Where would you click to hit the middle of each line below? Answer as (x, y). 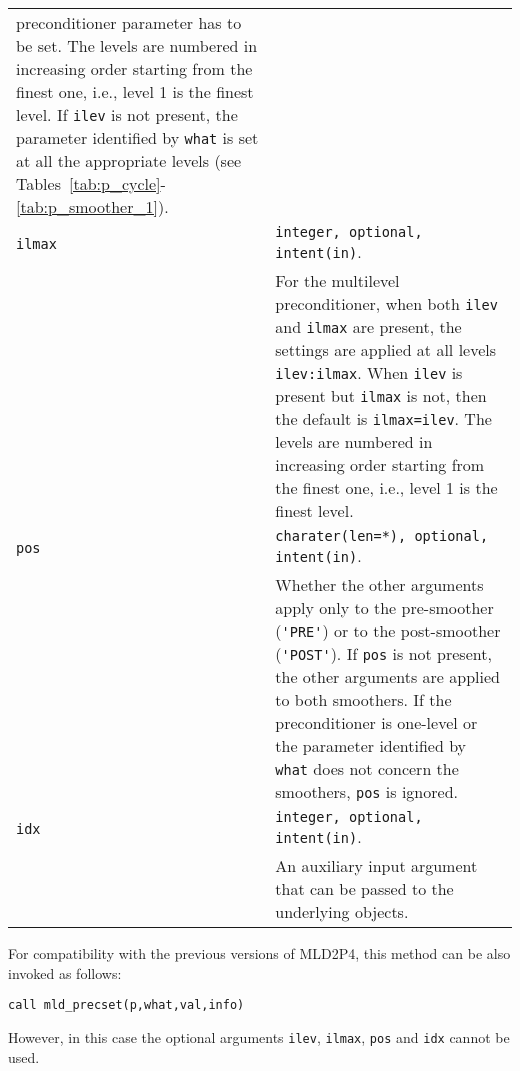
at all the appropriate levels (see (129, 160)
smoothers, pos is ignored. (366, 791)
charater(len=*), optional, (382, 536)
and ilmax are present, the (368, 326)
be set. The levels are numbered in (137, 45)
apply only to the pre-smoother (384, 607)
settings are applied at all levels (386, 349)
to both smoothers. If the (363, 699)
